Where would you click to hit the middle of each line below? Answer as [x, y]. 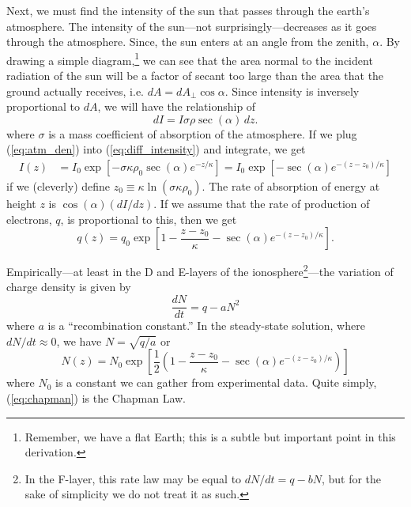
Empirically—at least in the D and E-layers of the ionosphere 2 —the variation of [200, 270]
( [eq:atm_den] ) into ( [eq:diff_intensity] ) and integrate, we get [156, 149]
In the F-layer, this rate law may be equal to [133, 478]
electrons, [29, 219]
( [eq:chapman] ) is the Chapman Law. [96, 398]
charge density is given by [69, 287]
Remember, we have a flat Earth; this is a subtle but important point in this [210, 436]
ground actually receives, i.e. [75, 91]
